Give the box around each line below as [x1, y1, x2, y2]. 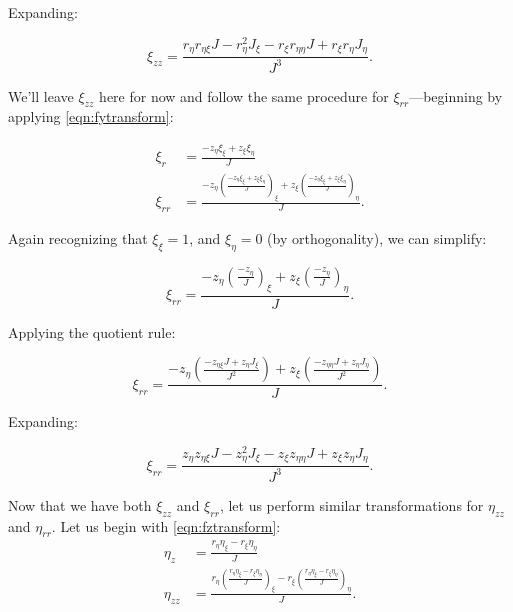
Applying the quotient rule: [8, 321, 176, 342]
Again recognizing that [8, 228, 148, 249]
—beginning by [409, 85, 503, 106]
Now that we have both [8, 494, 152, 515]
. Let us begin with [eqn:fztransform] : [51, 515, 281, 536]
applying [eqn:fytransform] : [8, 106, 174, 127]
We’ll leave [8, 85, 74, 106]
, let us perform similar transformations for [219, 494, 484, 515]
